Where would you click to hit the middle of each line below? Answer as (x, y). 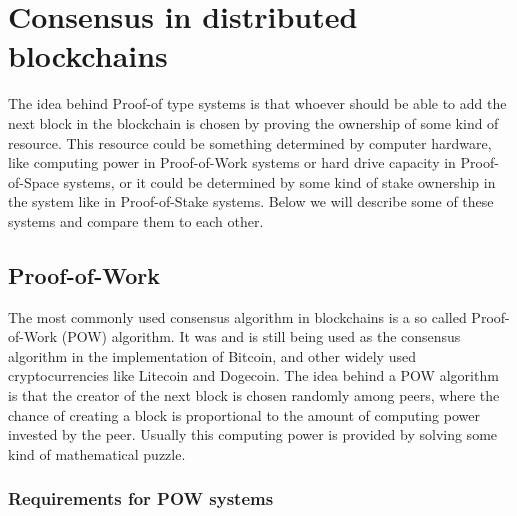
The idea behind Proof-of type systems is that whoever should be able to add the (257, 103)
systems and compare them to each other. (136, 220)
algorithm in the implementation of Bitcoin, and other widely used (212, 355)
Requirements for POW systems (141, 498)
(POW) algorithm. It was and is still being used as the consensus (261, 336)
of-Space (33, 181)
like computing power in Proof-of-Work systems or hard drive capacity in (232, 162)
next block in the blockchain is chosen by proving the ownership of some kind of (253, 122)
